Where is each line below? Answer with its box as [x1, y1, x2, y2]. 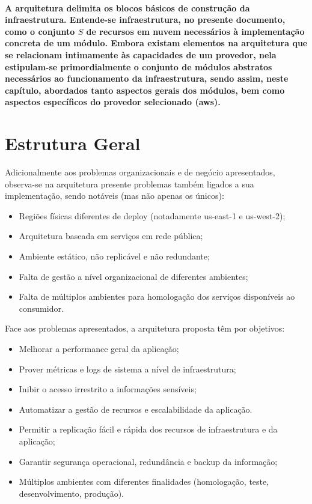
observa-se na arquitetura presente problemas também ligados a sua [5, 177, 254, 190]
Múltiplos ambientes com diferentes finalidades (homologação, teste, [19, 475, 269, 488]
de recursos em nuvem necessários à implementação [86, 25, 305, 37]
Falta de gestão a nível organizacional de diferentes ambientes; [19, 270, 248, 282]
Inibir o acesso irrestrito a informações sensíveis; [19, 383, 197, 395]
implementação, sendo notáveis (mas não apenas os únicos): [5, 189, 224, 202]
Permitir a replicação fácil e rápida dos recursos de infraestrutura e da [19, 423, 278, 436]
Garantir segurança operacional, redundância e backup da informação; [19, 455, 278, 467]
